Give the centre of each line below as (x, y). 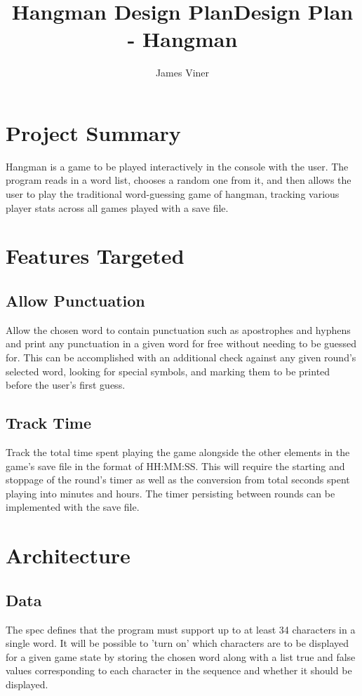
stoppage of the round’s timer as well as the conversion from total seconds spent (178, 480)
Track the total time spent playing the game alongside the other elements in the (178, 451)
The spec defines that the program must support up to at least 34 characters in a (181, 629)
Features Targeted (95, 256)
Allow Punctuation (75, 300)
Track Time (49, 423)
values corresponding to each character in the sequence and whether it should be (179, 670)
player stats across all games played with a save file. (117, 207)
